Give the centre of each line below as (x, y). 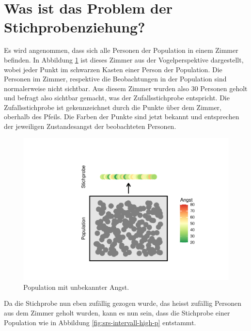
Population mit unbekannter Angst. (76, 287)
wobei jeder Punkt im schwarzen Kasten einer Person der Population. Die (113, 69)
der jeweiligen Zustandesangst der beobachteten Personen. (90, 126)
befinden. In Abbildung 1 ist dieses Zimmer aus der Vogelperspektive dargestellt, (124, 59)
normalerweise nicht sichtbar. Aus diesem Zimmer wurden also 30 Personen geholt (126, 88)
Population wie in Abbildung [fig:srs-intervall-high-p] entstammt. (100, 322)
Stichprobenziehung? (75, 27)
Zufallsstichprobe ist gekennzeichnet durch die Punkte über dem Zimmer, (113, 107)
